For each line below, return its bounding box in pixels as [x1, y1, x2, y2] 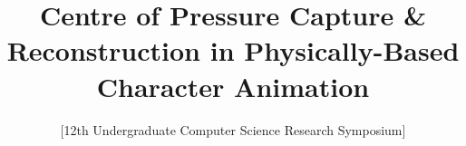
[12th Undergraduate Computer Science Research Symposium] [60, 120, 406, 139]
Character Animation [96, 67, 370, 104]
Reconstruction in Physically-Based [6, 32, 460, 69]
